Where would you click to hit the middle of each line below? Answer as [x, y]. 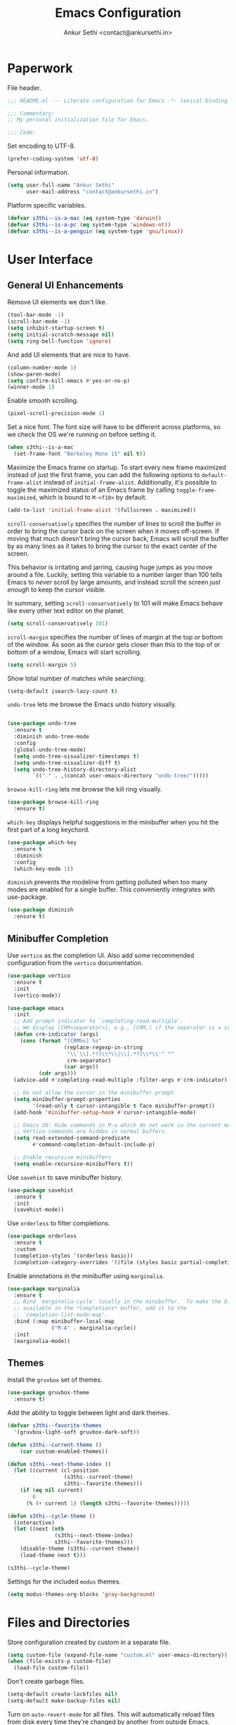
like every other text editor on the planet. [66, 611]
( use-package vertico [39, 976]
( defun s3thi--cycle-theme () [52, 1516]
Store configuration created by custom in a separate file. [89, 1642]
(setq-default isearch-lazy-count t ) [63, 691]
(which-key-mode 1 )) [44, 869]
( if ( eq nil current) [51, 1490]
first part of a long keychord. [48, 830]
